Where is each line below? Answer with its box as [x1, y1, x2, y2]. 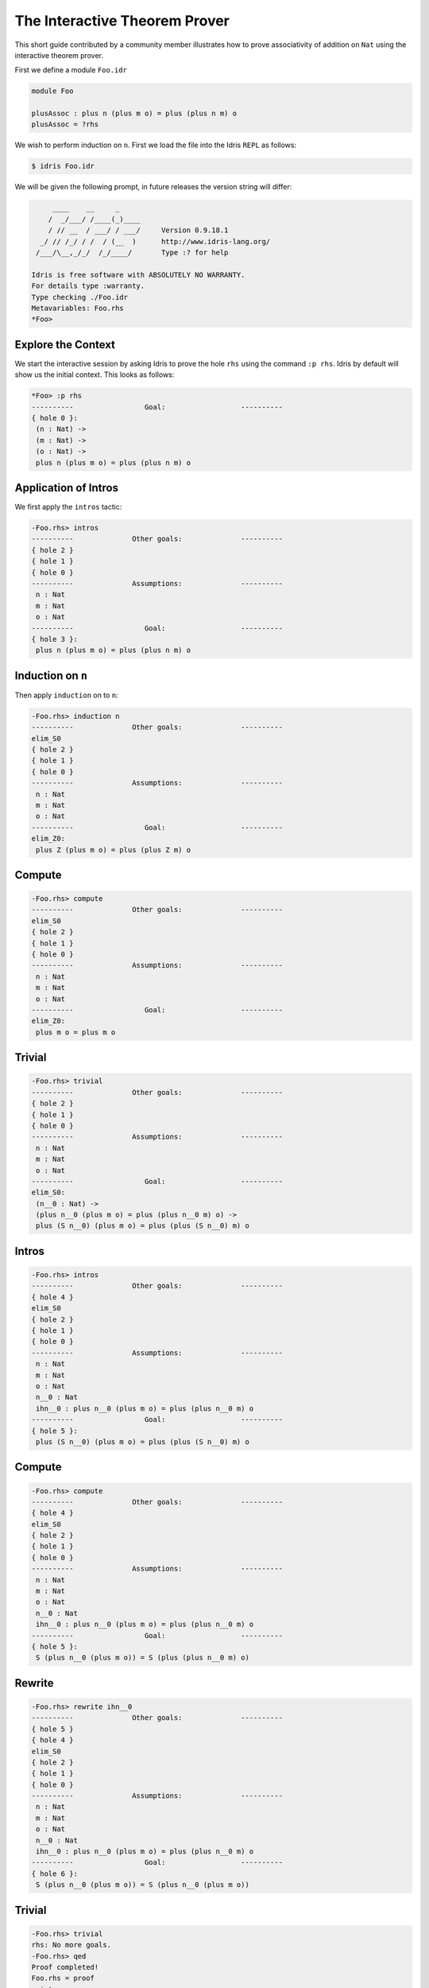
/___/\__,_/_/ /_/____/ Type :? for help [36, 247, 229, 257]
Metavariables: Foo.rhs [31, 303, 125, 313]
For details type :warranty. [31, 282, 145, 290]
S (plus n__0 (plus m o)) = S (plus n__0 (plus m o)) [36, 1881, 249, 1889]
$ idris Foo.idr [31, 161, 95, 171]
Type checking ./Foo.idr [31, 293, 129, 301]
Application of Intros [14, 481, 119, 495]
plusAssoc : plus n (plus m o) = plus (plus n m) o [31, 109, 238, 118]
